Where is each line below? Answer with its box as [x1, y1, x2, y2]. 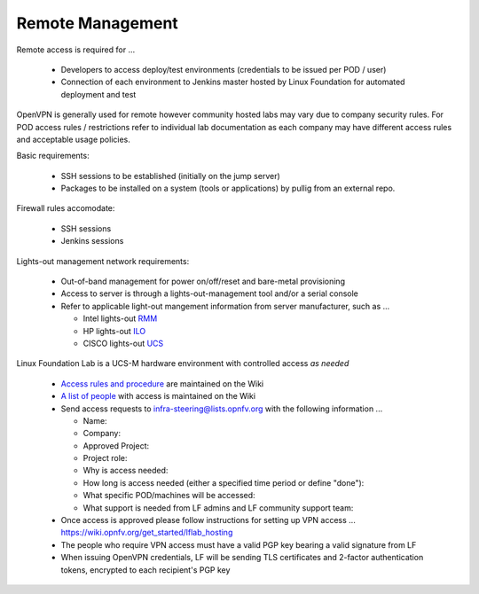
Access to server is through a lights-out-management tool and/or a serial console [60, 288, 359, 299]
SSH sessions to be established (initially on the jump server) [60, 170, 281, 181]
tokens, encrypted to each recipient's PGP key [60, 564, 231, 575]
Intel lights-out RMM [82, 313, 158, 324]
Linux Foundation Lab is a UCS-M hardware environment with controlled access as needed [16, 358, 349, 369]
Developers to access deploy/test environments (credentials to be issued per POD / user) [60, 64, 387, 74]
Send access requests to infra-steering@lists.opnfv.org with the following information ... [60, 403, 383, 414]
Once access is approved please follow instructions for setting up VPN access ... [60, 515, 357, 526]
